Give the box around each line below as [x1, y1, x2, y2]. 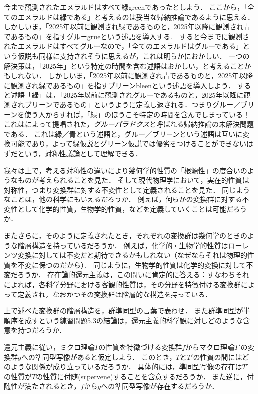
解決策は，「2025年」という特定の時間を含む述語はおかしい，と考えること [4, 60, 244, 71]
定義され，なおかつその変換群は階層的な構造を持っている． [17, 289, 212, 299]
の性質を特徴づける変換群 [98, 342, 182, 352]
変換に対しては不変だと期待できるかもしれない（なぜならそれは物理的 [17, 250, 248, 260]
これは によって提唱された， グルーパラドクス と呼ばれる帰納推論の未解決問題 [4, 119, 254, 129]
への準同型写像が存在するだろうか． [101, 381, 219, 391]
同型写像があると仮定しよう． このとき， [42, 351, 176, 362]
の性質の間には [193, 351, 242, 362]
